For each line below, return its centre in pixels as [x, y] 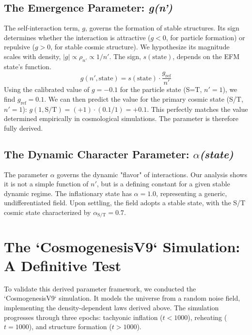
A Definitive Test [63, 265]
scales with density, [32, 56]
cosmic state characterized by [47, 212]
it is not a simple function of [46, 184]
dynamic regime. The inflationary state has [68, 193]
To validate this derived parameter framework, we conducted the [100, 288]
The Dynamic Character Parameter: [97, 154]
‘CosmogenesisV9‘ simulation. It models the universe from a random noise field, [122, 298]
